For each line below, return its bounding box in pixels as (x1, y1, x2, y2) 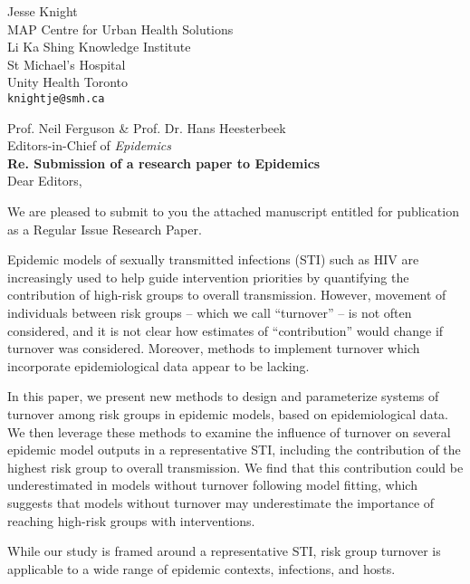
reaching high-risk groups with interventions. (7, 511, 255, 530)
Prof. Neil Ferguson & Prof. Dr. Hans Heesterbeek (7, 118, 286, 137)
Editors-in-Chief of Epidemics (7, 136, 172, 155)
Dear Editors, (7, 171, 82, 190)
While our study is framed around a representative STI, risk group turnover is (7, 541, 441, 560)
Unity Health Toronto (7, 72, 129, 91)
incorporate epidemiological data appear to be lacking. (7, 356, 310, 375)
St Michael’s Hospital (7, 54, 126, 73)
